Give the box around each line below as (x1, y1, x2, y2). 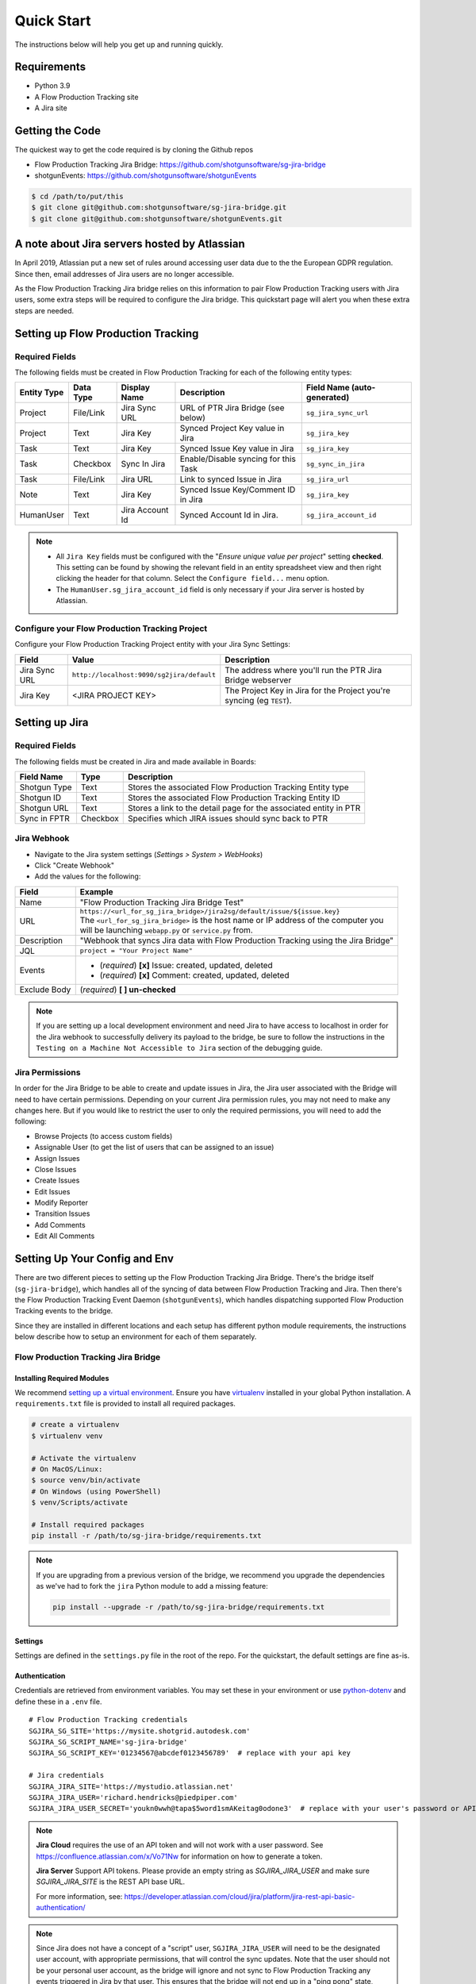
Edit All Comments (34, 1231, 95, 1241)
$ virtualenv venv (31, 1431, 103, 1440)
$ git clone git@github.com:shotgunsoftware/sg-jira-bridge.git (31, 203, 287, 212)
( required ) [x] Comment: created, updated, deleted (99, 969, 290, 980)
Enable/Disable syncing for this (179, 453, 297, 464)
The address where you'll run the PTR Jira (225, 664, 382, 675)
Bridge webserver (225, 675, 292, 686)
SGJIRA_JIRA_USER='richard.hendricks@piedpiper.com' (29, 1793, 238, 1801)
